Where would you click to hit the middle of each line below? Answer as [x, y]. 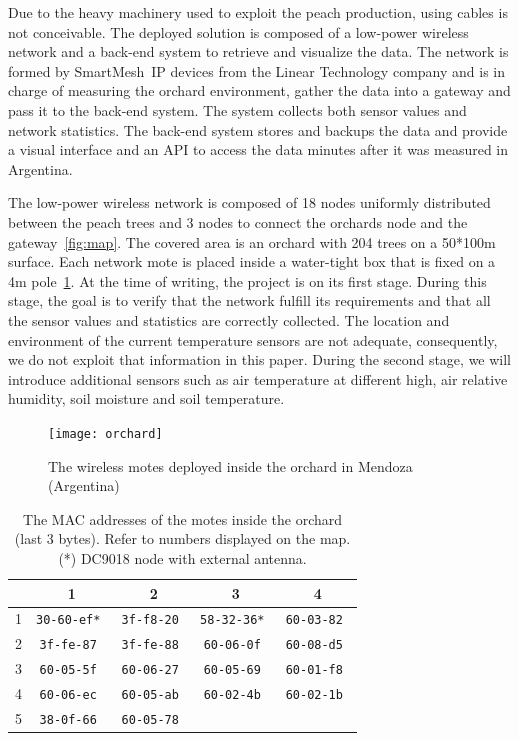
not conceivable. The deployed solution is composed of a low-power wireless [238, 31]
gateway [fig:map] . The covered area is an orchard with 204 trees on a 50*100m [252, 241]
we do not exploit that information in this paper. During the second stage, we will [260, 359]
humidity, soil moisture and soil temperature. [146, 398]
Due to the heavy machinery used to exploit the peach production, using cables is [258, 12]
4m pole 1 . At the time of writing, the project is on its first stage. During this [247, 280]
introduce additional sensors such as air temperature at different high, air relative [258, 378]
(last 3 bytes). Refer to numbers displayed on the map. [182, 538]
